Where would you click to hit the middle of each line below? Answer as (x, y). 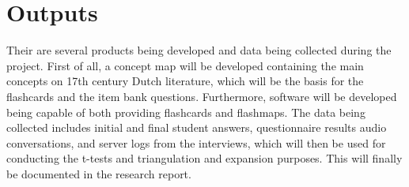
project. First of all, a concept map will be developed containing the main (185, 65)
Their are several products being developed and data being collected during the (199, 50)
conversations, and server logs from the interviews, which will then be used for (196, 142)
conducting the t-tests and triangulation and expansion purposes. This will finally (204, 158)
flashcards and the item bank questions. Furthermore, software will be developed (202, 96)
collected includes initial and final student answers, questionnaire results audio (197, 127)
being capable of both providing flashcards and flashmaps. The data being (186, 112)
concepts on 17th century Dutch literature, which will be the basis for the (185, 81)
